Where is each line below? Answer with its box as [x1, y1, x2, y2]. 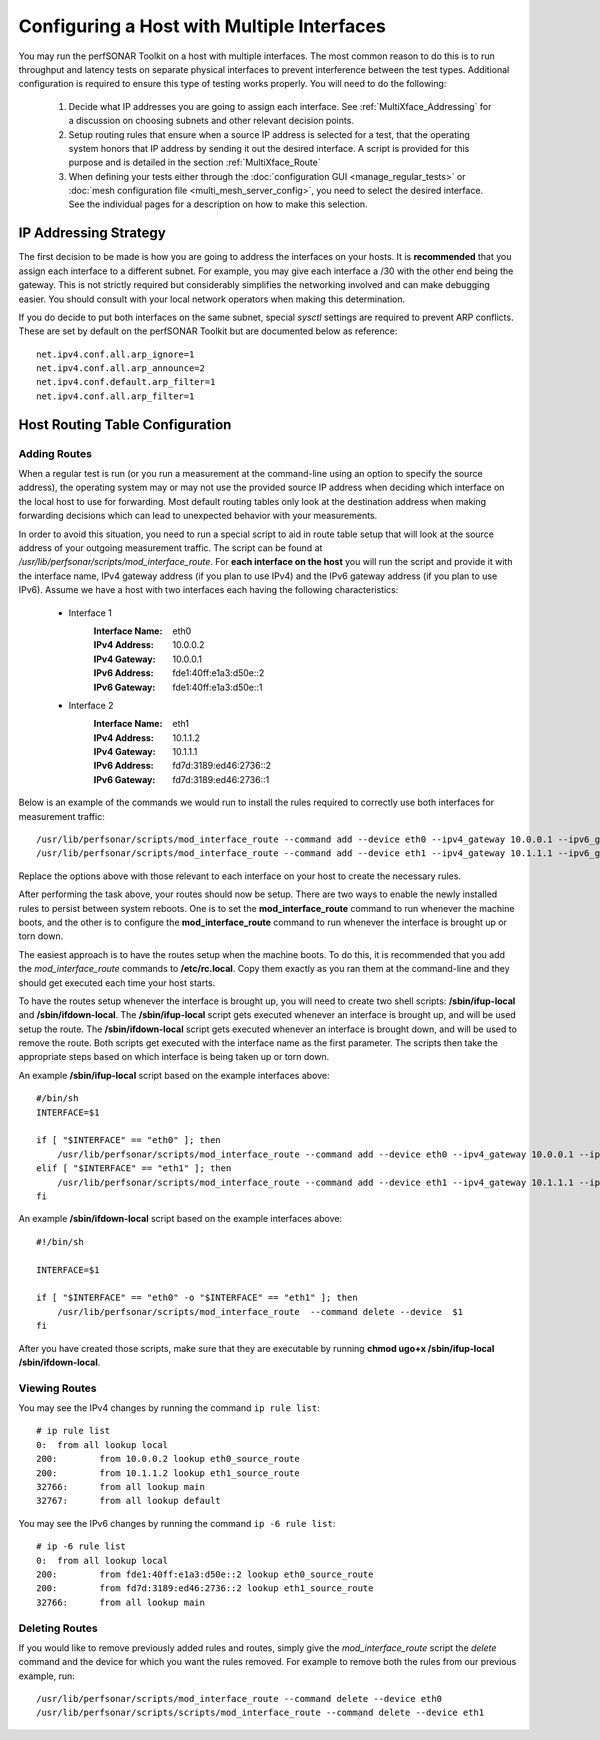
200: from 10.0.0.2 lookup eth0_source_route [36, 1453, 300, 1465]
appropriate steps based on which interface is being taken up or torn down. [18, 1051, 330, 1063]
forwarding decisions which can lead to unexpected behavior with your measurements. [18, 510, 378, 522]
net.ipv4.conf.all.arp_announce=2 [36, 363, 205, 374]
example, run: [18, 1670, 75, 1682]
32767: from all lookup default [36, 1495, 222, 1507]
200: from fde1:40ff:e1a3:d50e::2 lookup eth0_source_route [36, 1568, 374, 1580]
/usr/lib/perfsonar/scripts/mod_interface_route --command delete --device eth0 [36, 1693, 443, 1705]
